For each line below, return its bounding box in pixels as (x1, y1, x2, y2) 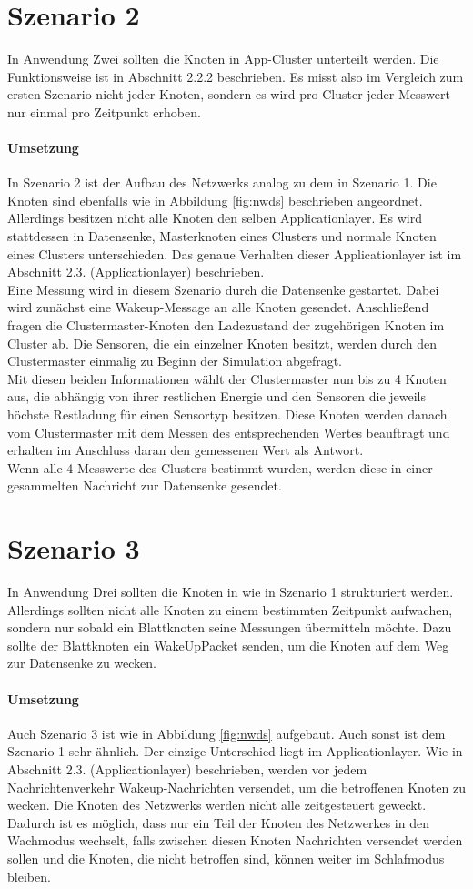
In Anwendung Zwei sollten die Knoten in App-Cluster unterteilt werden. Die (7, 49, 439, 68)
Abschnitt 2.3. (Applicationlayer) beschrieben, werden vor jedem (7, 760, 367, 779)
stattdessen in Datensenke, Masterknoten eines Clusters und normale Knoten (7, 227, 437, 246)
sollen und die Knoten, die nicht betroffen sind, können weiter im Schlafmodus (7, 849, 445, 868)
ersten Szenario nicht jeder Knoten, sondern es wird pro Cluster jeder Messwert (7, 85, 450, 104)
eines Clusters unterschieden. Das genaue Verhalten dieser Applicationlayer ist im (7, 244, 462, 263)
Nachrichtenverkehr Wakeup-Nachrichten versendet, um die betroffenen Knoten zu (7, 777, 466, 796)
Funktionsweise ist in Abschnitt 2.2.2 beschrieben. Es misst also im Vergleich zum (7, 66, 464, 86)
